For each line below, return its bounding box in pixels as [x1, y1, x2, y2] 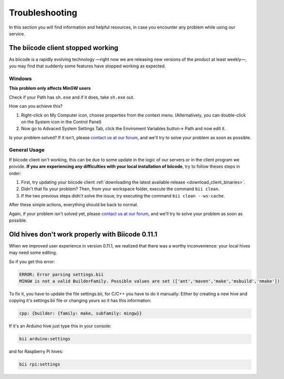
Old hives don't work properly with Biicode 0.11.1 [9, 230, 158, 238]
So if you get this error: [9, 259, 55, 264]
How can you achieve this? [9, 103, 63, 109]
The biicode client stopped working [9, 44, 118, 52]
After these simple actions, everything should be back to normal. [9, 202, 138, 208]
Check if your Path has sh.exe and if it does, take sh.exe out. [9, 94, 135, 100]
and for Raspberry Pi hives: [9, 348, 63, 354]
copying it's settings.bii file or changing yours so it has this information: [9, 297, 152, 303]
